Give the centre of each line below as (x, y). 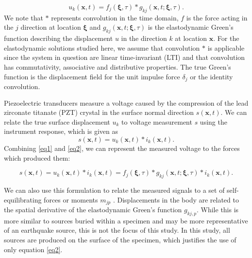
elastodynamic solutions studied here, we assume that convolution (102, 47)
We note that (24, 17)
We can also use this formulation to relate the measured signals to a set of (114, 190)
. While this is (218, 210)
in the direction (144, 38)
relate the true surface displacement (57, 121)
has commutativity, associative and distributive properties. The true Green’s (118, 66)
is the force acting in (217, 17)
